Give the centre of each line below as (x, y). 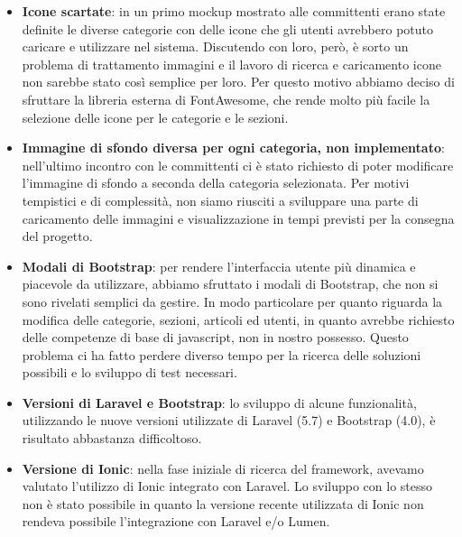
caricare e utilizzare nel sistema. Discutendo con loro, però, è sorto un (215, 46)
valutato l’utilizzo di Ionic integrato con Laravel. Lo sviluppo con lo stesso (227, 486)
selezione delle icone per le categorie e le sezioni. (155, 117)
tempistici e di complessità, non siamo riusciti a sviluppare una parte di (220, 200)
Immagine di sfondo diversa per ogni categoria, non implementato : (233, 148)
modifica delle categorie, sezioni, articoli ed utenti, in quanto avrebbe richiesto (238, 319)
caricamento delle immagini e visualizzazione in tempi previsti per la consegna (238, 218)
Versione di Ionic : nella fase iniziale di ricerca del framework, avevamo (223, 468)
